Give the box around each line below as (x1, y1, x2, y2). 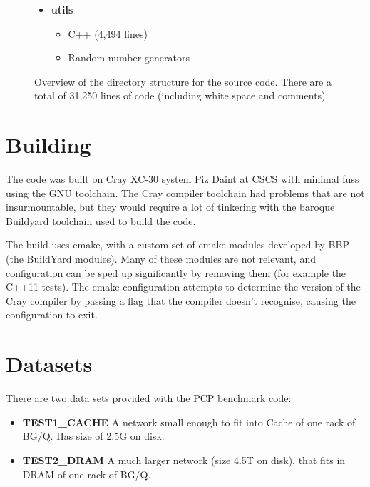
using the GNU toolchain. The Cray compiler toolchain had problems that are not (6, 185, 365, 200)
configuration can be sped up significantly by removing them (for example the (6, 265, 346, 280)
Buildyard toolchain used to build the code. (6, 213, 196, 228)
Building (6, 130, 91, 159)
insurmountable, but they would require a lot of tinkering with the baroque (6, 199, 335, 214)
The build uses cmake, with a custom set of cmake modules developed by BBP (6, 237, 349, 252)
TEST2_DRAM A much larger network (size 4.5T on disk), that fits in (22, 452, 346, 467)
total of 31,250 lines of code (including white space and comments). (34, 88, 329, 103)
